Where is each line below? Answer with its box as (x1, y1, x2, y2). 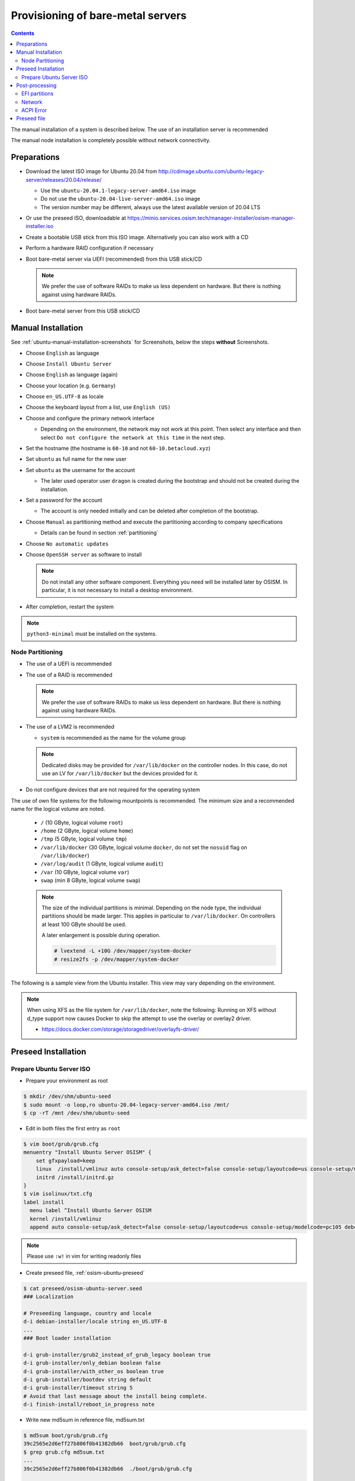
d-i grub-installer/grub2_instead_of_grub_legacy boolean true (23, 1351, 211, 1358)
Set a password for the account (25, 496, 103, 504)
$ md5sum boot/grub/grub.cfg (23, 1432, 108, 1439)
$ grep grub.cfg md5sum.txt (23, 1448, 105, 1456)
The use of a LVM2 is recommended (25, 723, 115, 730)
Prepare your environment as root (25, 1077, 108, 1084)
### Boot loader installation (23, 1335, 111, 1341)
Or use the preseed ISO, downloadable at (25, 214, 127, 222)
